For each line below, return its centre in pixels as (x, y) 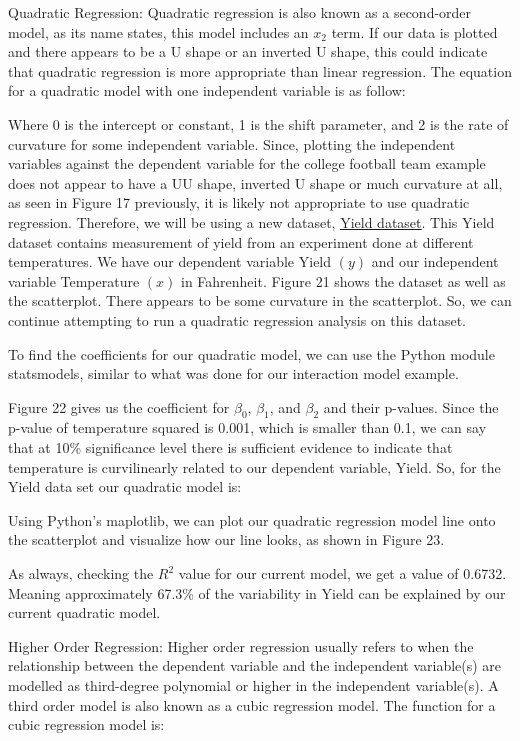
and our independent (435, 261)
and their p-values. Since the (411, 406)
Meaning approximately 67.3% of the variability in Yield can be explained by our (257, 592)
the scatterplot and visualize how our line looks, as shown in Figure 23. (226, 539)
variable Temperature (74, 280)
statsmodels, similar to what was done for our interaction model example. (233, 373)
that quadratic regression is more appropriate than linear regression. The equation (260, 70)
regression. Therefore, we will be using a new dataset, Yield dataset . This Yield (251, 221)
